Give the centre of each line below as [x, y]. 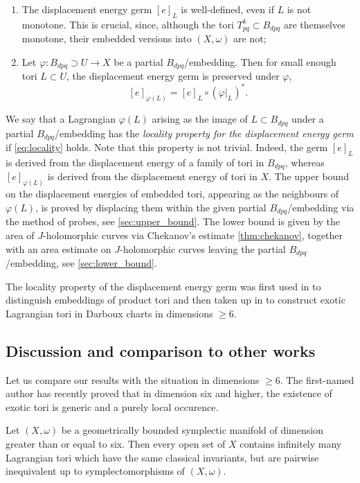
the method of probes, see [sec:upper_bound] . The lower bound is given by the [173, 221]
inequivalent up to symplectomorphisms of [95, 471]
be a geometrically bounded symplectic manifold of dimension [192, 430]
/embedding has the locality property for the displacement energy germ [204, 133]
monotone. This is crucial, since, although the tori [128, 24]
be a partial [138, 61]
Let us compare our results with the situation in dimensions [133, 379]
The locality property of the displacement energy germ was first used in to [163, 286]
